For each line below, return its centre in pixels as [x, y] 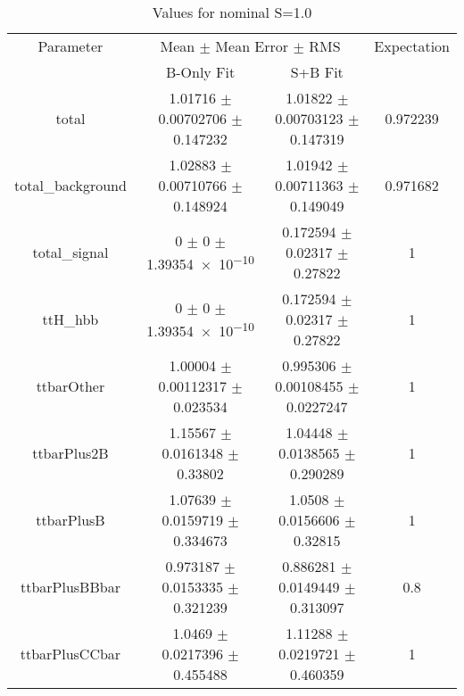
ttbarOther [70, 386]
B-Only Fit [200, 72]
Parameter [70, 46]
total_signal [70, 252]
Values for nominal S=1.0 [232, 12]
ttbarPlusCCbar [70, 654]
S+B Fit [317, 72]
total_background [70, 185]
